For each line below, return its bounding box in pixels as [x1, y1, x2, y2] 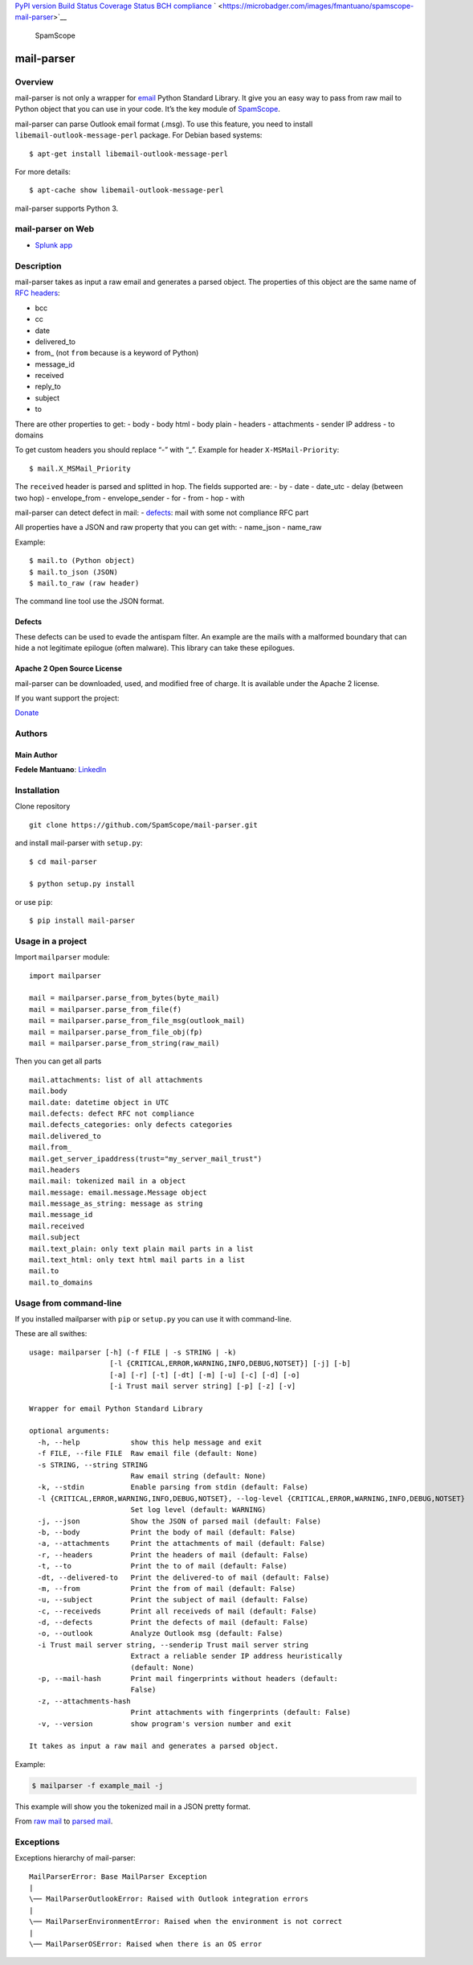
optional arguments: [29, 1426, 110, 1436]
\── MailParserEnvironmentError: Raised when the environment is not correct [29, 1917, 343, 1926]
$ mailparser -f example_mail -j [31, 1781, 164, 1790]
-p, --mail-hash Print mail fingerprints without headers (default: [37, 1674, 339, 1683]
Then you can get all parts [14, 1056, 102, 1066]
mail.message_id [29, 1211, 93, 1219]
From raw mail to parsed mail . [14, 1816, 113, 1826]
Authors [14, 728, 48, 739]
